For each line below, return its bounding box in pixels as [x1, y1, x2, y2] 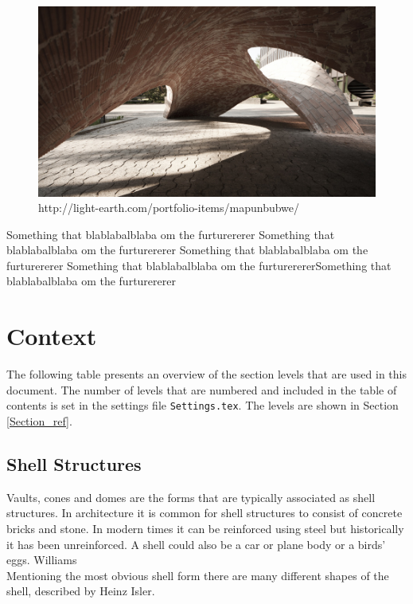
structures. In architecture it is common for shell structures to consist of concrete [6, 504, 403, 521]
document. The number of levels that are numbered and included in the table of [6, 381, 397, 398]
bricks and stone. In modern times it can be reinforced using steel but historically [6, 520, 404, 537]
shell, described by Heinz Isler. [6, 582, 155, 599]
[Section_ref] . [6, 413, 72, 429]
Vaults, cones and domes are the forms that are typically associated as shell [6, 488, 376, 505]
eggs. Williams [6, 551, 77, 568]
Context [6, 320, 97, 352]
